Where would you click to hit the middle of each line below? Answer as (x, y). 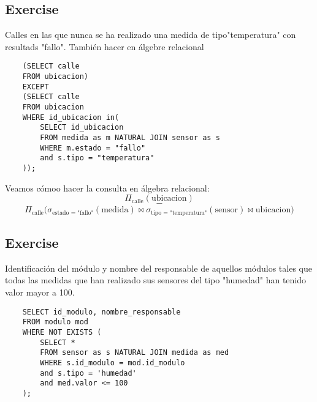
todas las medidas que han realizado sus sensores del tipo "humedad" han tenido (156, 280)
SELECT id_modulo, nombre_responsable (101, 312)
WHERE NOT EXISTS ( (62, 332)
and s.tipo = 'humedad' (88, 373)
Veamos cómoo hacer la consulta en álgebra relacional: (107, 188)
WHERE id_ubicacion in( (71, 117)
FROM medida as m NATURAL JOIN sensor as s (130, 137)
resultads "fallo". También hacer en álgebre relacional (105, 46)
